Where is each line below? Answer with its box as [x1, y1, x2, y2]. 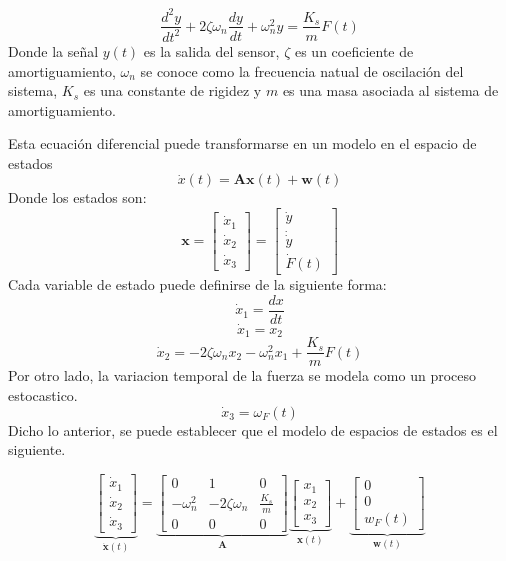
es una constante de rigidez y [83, 80, 262, 101]
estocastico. [8, 385, 78, 406]
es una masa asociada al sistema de [282, 80, 499, 101]
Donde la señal [8, 40, 99, 61]
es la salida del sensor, [143, 40, 280, 61]
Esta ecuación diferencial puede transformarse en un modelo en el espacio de [8, 133, 477, 154]
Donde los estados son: [8, 187, 147, 208]
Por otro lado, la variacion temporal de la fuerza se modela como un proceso [8, 365, 477, 386]
